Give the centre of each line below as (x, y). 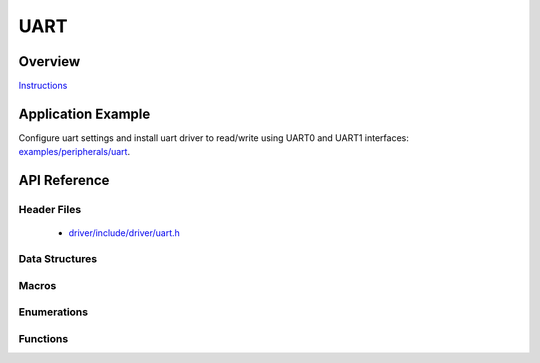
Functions (43, 338)
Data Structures (58, 259)
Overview (49, 61)
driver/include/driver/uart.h (124, 233)
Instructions (43, 86)
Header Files (50, 210)
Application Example (84, 113)
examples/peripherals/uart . (74, 152)
